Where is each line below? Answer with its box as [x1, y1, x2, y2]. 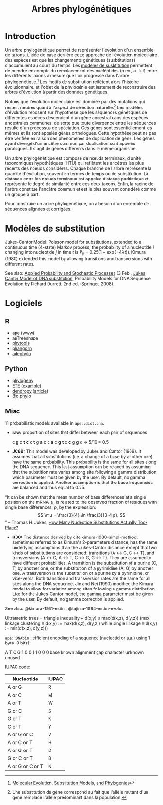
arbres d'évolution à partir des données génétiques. [5, 89, 109, 95]
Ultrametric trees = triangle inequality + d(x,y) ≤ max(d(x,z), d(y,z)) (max [5, 615, 150, 621]
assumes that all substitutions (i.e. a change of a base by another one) [12, 453, 153, 459]
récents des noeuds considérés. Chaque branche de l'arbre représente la [5, 165, 152, 171]
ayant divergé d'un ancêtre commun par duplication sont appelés [5, 141, 136, 146]
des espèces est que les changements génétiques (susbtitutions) [5, 57, 136, 63]
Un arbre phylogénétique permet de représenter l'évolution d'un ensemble [5, 47, 154, 53]
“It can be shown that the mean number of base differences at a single [5, 494, 147, 500]
